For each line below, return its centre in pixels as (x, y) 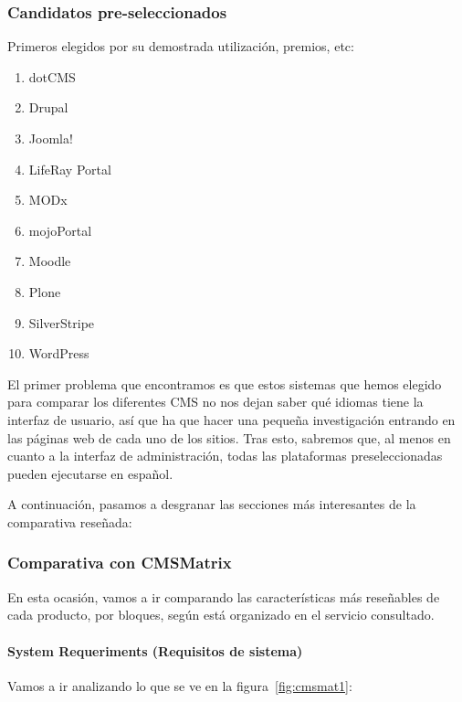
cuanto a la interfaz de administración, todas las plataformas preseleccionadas (225, 456)
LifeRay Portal (70, 169)
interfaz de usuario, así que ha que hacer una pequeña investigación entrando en (231, 419)
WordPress (59, 353)
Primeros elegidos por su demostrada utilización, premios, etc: (181, 46)
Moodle (50, 261)
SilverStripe (62, 322)
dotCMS (52, 76)
